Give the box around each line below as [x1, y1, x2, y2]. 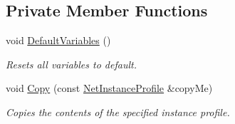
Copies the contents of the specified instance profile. [6, 104, 230, 119]
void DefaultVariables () [6, 33, 111, 48]
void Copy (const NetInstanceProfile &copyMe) [6, 81, 213, 95]
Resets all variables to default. [6, 56, 137, 71]
